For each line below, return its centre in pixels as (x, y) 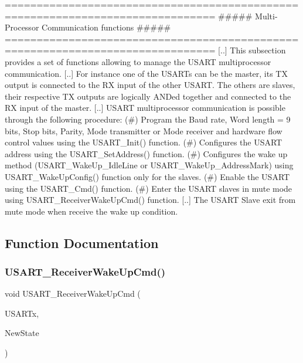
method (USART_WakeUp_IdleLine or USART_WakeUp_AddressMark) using (149, 165)
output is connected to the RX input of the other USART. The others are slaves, (150, 85)
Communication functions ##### (106, 27)
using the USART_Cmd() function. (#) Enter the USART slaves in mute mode (149, 188)
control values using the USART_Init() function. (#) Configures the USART (144, 142)
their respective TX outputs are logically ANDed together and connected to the (148, 96)
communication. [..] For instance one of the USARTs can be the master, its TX (146, 73)
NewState (22, 333)
